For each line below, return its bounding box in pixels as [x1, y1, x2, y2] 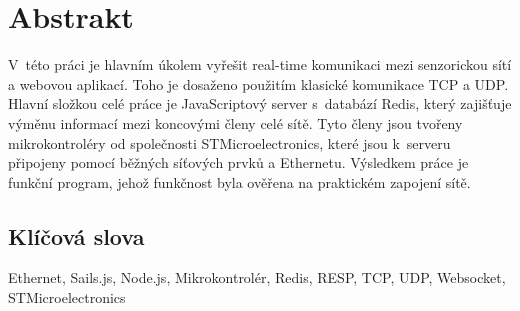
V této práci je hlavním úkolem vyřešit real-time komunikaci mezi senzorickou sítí [8, 54, 512, 75]
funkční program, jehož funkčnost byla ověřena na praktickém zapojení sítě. [8, 171, 471, 192]
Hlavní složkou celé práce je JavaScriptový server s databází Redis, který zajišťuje [8, 93, 512, 114]
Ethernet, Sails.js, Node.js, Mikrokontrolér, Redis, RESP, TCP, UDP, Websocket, [8, 267, 506, 288]
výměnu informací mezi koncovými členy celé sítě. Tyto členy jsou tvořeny [8, 112, 463, 133]
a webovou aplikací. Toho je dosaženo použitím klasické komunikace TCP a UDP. [8, 73, 509, 94]
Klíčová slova [8, 220, 145, 251]
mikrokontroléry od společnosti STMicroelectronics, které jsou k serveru [8, 132, 451, 153]
